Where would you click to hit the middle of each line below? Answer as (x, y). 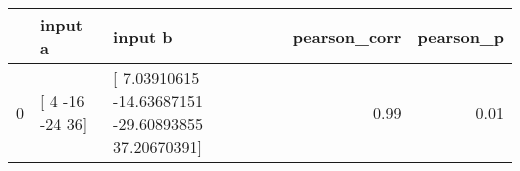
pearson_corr (347, 36)
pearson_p (460, 36)
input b (143, 36)
